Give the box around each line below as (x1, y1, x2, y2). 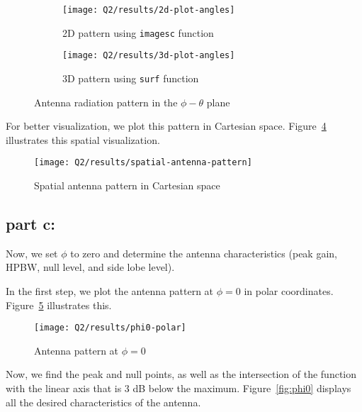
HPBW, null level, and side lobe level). (6, 260, 175, 274)
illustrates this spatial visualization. (6, 132, 160, 147)
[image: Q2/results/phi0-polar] (34, 323, 186, 333)
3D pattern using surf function (62, 70, 199, 85)
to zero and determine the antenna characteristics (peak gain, (70, 245, 337, 260)
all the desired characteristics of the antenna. (6, 394, 201, 409)
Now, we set (6, 245, 58, 260)
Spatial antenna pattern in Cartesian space (34, 178, 220, 193)
